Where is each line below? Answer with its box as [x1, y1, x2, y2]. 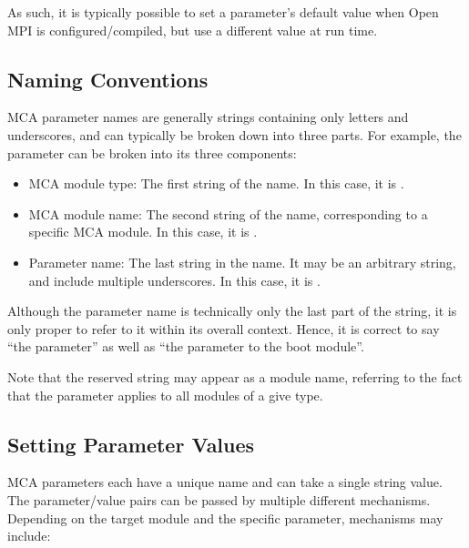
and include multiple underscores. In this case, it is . [28, 270, 321, 289]
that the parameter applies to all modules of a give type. [7, 385, 323, 404]
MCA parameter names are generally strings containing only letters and [7, 107, 409, 127]
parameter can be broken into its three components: [7, 143, 297, 162]
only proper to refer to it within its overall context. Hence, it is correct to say [7, 319, 440, 338]
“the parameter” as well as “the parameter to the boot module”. [7, 337, 364, 356]
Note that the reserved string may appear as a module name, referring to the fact [7, 367, 463, 386]
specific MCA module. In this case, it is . [28, 222, 258, 241]
